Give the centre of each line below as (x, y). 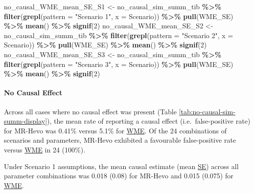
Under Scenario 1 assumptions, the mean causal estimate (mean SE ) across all (121, 166)
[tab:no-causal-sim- (207, 111)
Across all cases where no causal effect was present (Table (90, 111)
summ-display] (26, 121)
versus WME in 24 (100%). (45, 149)
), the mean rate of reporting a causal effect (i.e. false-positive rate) (149, 121)
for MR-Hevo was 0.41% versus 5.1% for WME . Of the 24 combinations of (115, 130)
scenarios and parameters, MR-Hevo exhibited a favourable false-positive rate (120, 140)
